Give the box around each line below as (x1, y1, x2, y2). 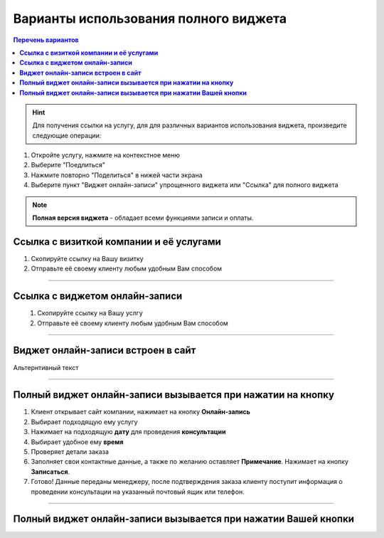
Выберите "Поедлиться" (31, 161, 106, 169)
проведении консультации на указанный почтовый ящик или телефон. (31, 487, 245, 496)
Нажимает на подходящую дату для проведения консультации (31, 428, 226, 436)
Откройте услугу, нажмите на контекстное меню (31, 151, 181, 159)
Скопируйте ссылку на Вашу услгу (37, 309, 143, 317)
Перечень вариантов (13, 36, 79, 44)
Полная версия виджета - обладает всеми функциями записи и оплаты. (32, 213, 254, 222)
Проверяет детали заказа (31, 447, 110, 455)
